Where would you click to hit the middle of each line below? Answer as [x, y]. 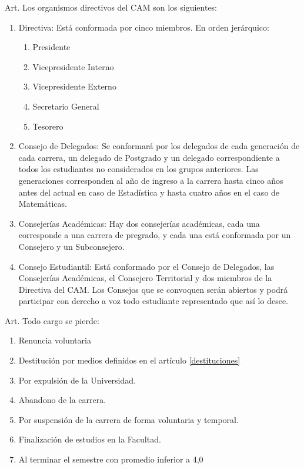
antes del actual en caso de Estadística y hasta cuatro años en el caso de [149, 192]
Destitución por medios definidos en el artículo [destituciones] [129, 360]
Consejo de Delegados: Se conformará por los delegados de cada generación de [159, 146]
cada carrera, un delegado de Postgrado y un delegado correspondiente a [149, 157]
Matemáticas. [43, 204]
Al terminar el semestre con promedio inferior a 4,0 [111, 459]
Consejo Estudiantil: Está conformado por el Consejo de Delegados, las [146, 266]
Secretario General [66, 106]
